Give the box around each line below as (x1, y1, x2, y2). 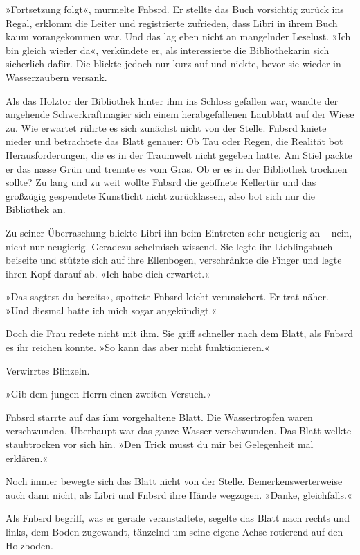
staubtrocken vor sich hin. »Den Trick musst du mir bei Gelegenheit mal (6, 437, 314, 452)
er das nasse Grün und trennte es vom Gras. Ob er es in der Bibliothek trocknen (6, 161, 348, 176)
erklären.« (6, 450, 48, 465)
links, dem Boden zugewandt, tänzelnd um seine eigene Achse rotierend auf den (6, 524, 343, 538)
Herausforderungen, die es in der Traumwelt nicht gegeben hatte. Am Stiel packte (6, 147, 352, 162)
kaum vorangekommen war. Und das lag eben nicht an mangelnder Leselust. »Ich (6, 29, 351, 44)
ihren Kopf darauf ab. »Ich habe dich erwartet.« (6, 266, 210, 280)
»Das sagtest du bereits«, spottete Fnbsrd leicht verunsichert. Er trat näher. (6, 289, 329, 304)
